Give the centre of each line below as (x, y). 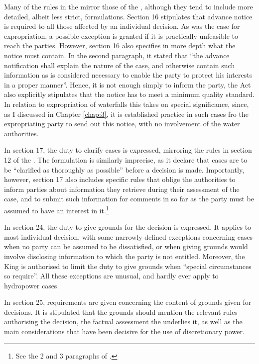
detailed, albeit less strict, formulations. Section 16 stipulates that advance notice (128, 16)
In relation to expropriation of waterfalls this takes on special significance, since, (127, 104)
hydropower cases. (32, 285)
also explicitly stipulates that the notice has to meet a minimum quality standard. (129, 94)
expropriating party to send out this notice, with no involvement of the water (122, 124)
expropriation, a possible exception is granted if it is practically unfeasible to (121, 36)
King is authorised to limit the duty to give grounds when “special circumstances (128, 266)
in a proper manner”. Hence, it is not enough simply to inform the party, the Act (128, 84)
